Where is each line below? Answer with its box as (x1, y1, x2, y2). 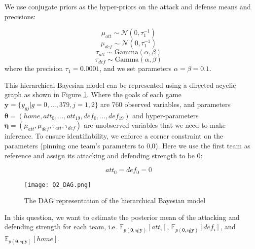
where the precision (4, 63, 63, 73)
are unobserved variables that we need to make (83, 120, 226, 130)
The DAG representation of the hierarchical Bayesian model (24, 195, 206, 206)
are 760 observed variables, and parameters (100, 99, 231, 109)
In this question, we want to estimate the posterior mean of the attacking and (4, 212, 240, 222)
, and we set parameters (99, 63, 172, 73)
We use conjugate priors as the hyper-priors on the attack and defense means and (4, 1, 251, 11)
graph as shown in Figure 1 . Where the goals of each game (4, 89, 182, 100)
